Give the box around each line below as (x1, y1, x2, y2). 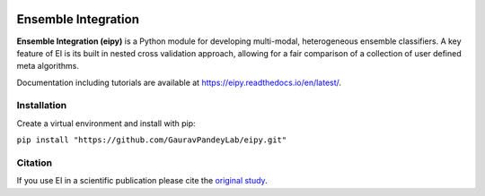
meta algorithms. (16, 61, 80, 72)
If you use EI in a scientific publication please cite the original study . (16, 175, 269, 186)
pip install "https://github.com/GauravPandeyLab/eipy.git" (16, 135, 287, 145)
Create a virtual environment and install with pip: (16, 117, 197, 129)
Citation (16, 157, 53, 169)
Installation (16, 99, 67, 112)
